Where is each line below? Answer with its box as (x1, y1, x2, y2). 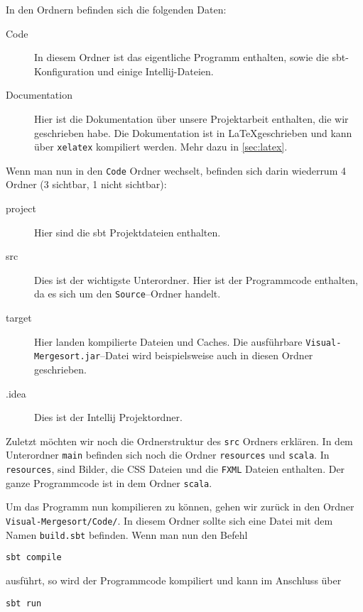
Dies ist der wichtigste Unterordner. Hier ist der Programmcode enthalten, (34, 272, 358, 287)
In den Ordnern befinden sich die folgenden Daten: (6, 2, 227, 16)
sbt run (6, 598, 42, 608)
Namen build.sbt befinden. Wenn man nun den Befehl (6, 527, 248, 542)
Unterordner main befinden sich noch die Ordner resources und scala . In (6, 447, 330, 462)
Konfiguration (34, 63, 94, 78)
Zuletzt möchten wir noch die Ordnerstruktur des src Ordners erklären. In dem (6, 433, 353, 448)
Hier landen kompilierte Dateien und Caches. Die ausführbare (34, 334, 303, 349)
